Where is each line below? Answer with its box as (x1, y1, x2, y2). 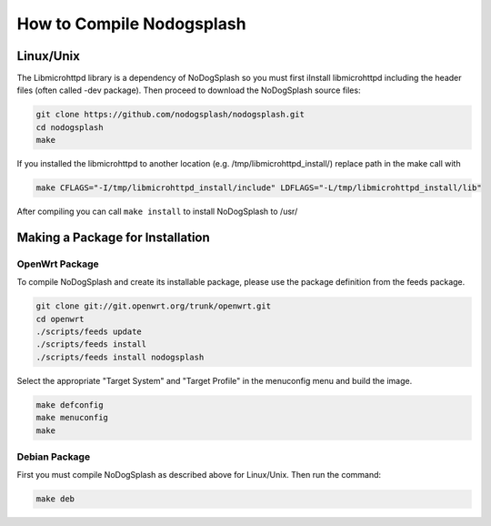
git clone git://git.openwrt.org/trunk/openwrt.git (35, 301, 272, 311)
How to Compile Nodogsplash (16, 14, 246, 34)
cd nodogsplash (35, 122, 104, 132)
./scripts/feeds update (35, 327, 143, 337)
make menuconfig (35, 412, 109, 423)
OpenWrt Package (16, 258, 99, 270)
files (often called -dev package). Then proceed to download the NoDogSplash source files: (16, 85, 361, 96)
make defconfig (35, 400, 104, 410)
